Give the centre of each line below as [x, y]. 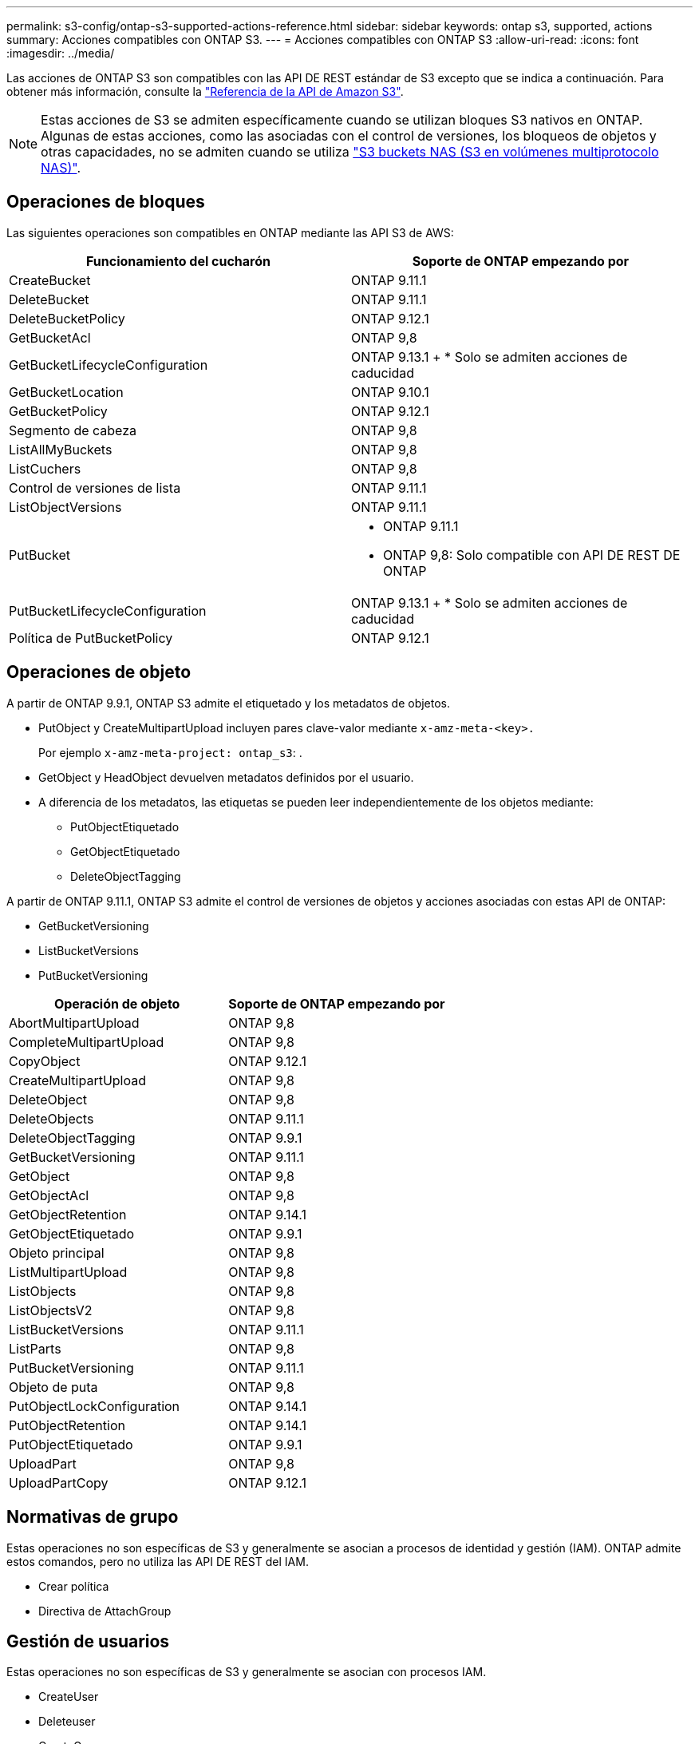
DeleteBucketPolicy [67, 318]
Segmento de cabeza [73, 430]
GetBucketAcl [50, 337]
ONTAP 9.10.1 [390, 392]
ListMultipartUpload [68, 1272]
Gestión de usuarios [88, 1641]
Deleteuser [67, 1722]
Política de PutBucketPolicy [91, 638]
